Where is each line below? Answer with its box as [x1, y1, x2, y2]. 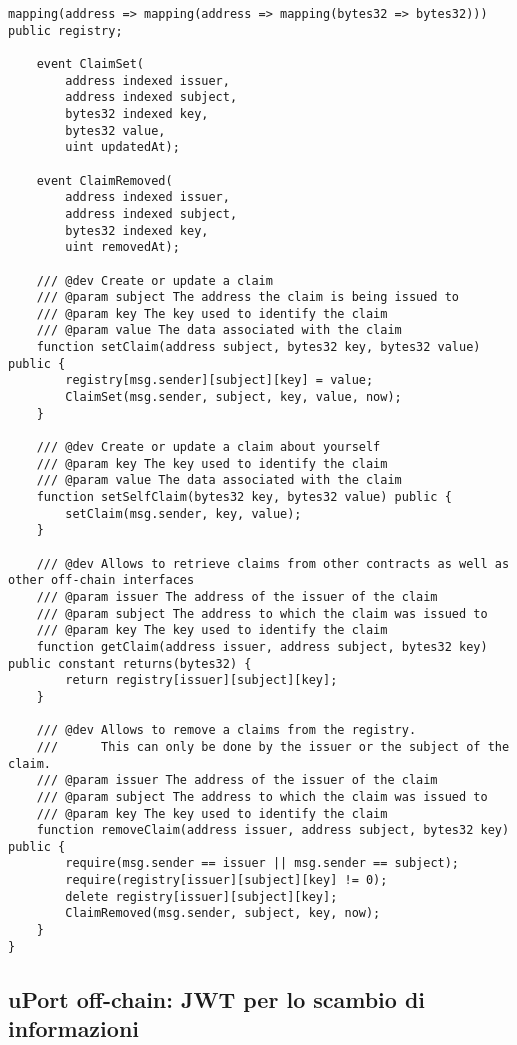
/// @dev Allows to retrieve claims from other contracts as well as [36, 556, 510, 571]
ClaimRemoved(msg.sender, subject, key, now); [65, 906, 381, 921]
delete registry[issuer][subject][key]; [65, 889, 338, 904]
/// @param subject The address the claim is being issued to [36, 290, 460, 305]
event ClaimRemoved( [36, 173, 173, 188]
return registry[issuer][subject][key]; [65, 673, 338, 688]
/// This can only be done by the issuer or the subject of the [36, 739, 510, 754]
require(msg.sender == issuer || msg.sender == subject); [65, 856, 460, 871]
